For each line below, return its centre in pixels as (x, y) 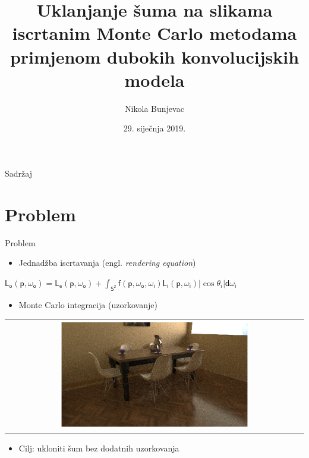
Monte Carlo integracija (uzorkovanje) (88, 304)
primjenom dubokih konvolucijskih (154, 56)
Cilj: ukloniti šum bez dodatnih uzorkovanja (99, 448)
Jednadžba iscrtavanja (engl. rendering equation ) (107, 263)
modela (154, 79)
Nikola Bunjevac (154, 108)
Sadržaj (18, 173)
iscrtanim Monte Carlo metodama (154, 33)
